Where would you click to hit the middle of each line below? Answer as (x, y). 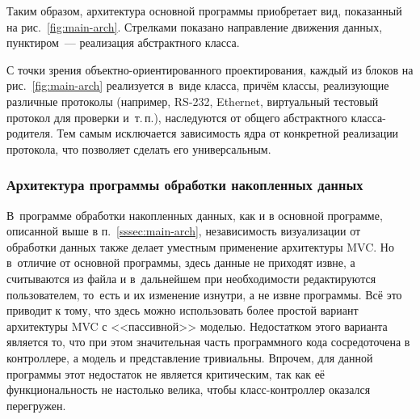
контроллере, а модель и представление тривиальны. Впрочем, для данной (190, 357)
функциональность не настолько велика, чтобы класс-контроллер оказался (189, 389)
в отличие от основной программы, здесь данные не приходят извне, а (181, 262)
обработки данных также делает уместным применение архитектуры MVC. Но (200, 246)
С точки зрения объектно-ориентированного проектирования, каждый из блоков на (210, 69)
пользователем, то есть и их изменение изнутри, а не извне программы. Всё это (204, 294)
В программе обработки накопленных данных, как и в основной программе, (195, 215)
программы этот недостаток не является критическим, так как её (166, 373)
